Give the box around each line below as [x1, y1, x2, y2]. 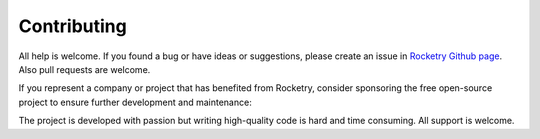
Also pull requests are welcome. [18, 63, 151, 75]
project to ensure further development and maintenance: [18, 96, 252, 108]
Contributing [18, 15, 127, 37]
